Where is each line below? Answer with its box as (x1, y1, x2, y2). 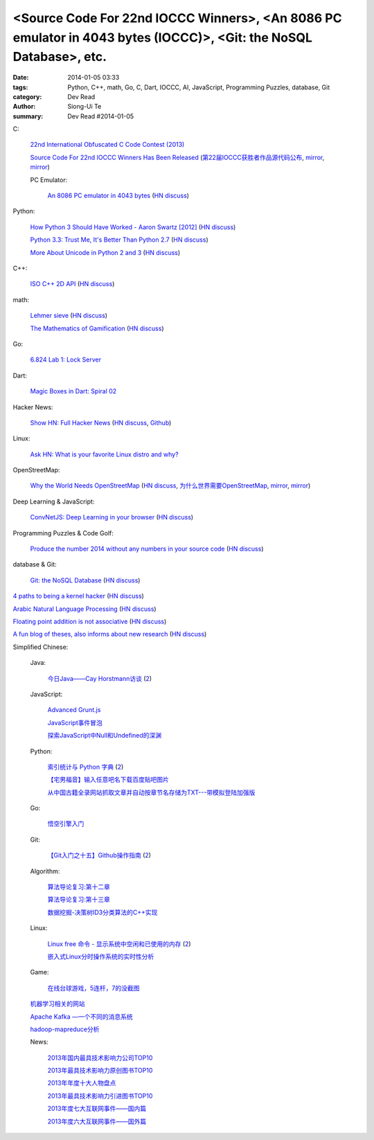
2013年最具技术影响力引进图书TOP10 (47, 1092, 153, 1100)
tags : (12, 83, 28, 91)
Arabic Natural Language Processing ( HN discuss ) (12, 605, 157, 613)
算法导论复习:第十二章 (47, 883, 111, 891)
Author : (12, 103, 36, 111)
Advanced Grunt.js (47, 706, 101, 714)
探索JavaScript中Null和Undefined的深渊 (47, 731, 162, 740)
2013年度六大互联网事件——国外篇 (47, 1117, 147, 1125)
